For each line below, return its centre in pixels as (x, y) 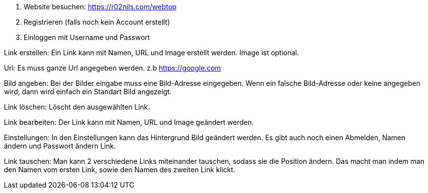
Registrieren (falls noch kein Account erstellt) (97, 22)
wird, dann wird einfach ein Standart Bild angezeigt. (88, 92)
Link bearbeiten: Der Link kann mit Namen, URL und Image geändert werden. (129, 122)
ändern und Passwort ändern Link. (60, 146)
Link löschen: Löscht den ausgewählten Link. (77, 107)
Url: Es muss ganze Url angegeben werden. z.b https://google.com (112, 68)
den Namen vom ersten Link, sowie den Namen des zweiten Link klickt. (120, 170)
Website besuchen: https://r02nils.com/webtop (100, 7)
